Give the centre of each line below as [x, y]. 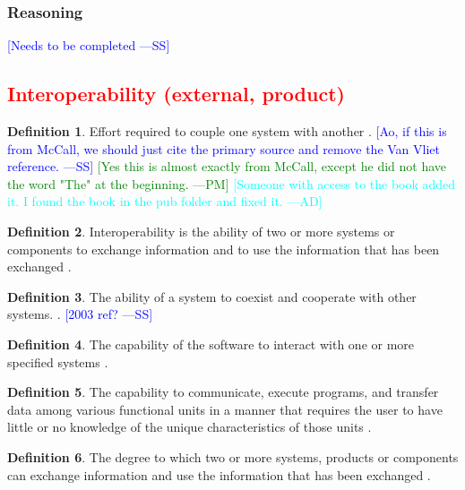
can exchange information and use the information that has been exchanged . [219, 474]
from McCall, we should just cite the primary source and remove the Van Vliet [224, 148]
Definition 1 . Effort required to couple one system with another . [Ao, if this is [227, 131]
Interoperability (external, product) [176, 94]
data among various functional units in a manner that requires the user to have [225, 409]
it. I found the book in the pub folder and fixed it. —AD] [165, 201]
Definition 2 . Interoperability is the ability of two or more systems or [201, 231]
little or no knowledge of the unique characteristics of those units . [189, 427]
